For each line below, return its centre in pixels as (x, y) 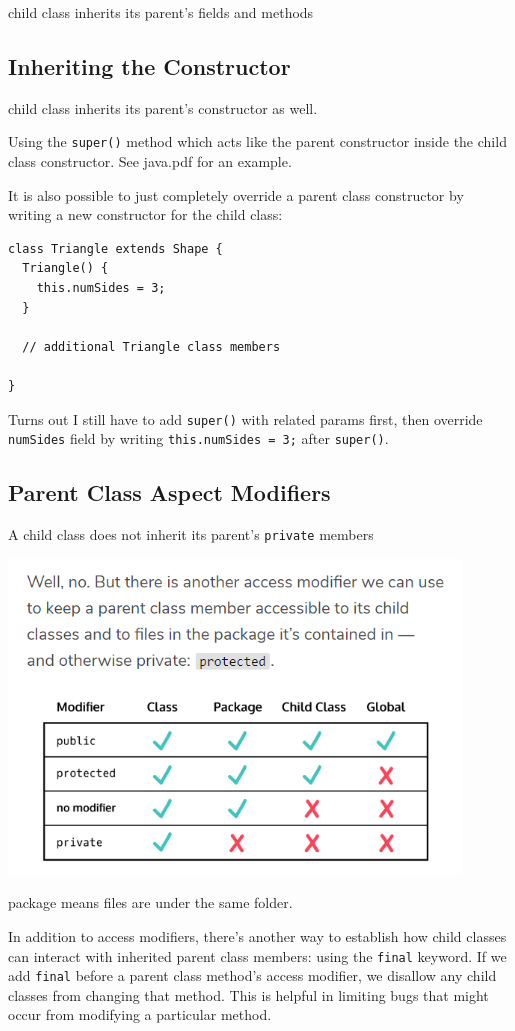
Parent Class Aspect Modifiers (169, 492)
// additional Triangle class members (151, 346)
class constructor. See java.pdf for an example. (150, 161)
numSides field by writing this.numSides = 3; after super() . (198, 438)
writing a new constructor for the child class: (145, 214)
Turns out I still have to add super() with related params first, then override (245, 418)
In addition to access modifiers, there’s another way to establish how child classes (257, 935)
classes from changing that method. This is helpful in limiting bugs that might (248, 994)
